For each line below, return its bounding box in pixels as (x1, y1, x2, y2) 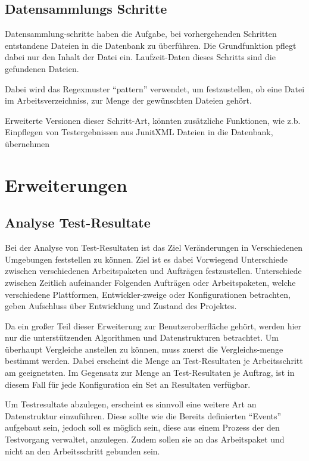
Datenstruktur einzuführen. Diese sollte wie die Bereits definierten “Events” (5, 409, 282, 422)
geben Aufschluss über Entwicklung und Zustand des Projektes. (5, 300, 237, 312)
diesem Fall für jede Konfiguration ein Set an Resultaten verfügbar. (5, 378, 251, 390)
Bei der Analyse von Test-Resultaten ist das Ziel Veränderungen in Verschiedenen (5, 241, 302, 254)
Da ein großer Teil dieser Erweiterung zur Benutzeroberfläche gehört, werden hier (5, 319, 302, 332)
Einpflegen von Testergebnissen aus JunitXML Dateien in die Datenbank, (5, 126, 273, 138)
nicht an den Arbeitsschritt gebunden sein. (5, 444, 160, 457)
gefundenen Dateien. (5, 62, 79, 74)
